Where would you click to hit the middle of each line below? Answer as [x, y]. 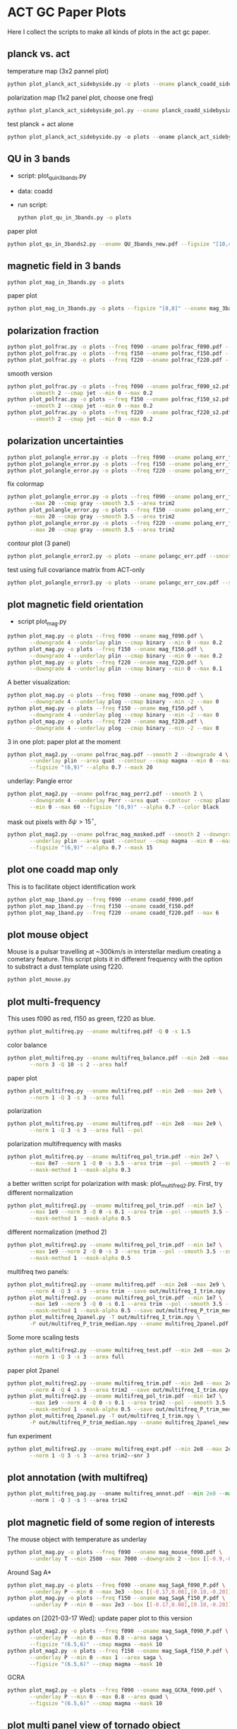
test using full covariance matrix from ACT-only [76, 569]
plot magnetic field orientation [75, 604]
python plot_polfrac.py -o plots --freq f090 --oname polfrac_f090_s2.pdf [120, 386]
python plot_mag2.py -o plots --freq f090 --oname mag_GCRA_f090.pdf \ [115, 1690]
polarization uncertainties [66, 441]
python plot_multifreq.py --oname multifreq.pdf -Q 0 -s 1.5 [99, 1031]
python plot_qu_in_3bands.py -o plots [74, 217]
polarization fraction [53, 330]
